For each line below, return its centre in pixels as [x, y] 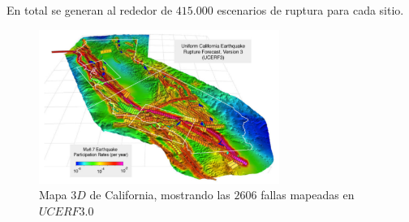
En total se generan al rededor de [90, 10]
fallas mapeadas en [308, 195]
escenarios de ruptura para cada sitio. [310, 10]
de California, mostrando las [160, 195]
